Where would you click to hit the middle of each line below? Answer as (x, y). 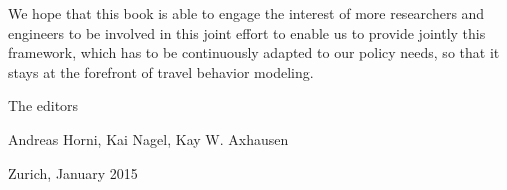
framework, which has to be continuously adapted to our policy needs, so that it (254, 52)
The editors (43, 105)
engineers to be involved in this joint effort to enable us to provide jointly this (247, 32)
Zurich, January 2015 (73, 172)
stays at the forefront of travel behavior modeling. (161, 71)
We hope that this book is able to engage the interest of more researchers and (246, 13)
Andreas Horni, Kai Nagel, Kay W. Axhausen (148, 138)
